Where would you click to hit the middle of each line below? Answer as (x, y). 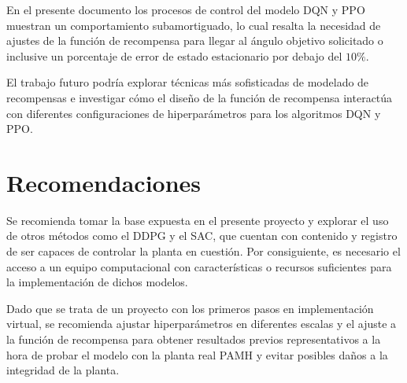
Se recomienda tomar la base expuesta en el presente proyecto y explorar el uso (198, 220)
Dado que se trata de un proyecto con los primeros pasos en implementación (190, 308)
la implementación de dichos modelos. (97, 282)
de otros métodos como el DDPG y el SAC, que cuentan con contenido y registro (202, 236)
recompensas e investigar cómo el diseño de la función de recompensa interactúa (200, 97)
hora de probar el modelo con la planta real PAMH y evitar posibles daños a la (197, 354)
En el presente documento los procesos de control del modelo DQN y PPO (186, 9)
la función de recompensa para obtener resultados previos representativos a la (194, 339)
